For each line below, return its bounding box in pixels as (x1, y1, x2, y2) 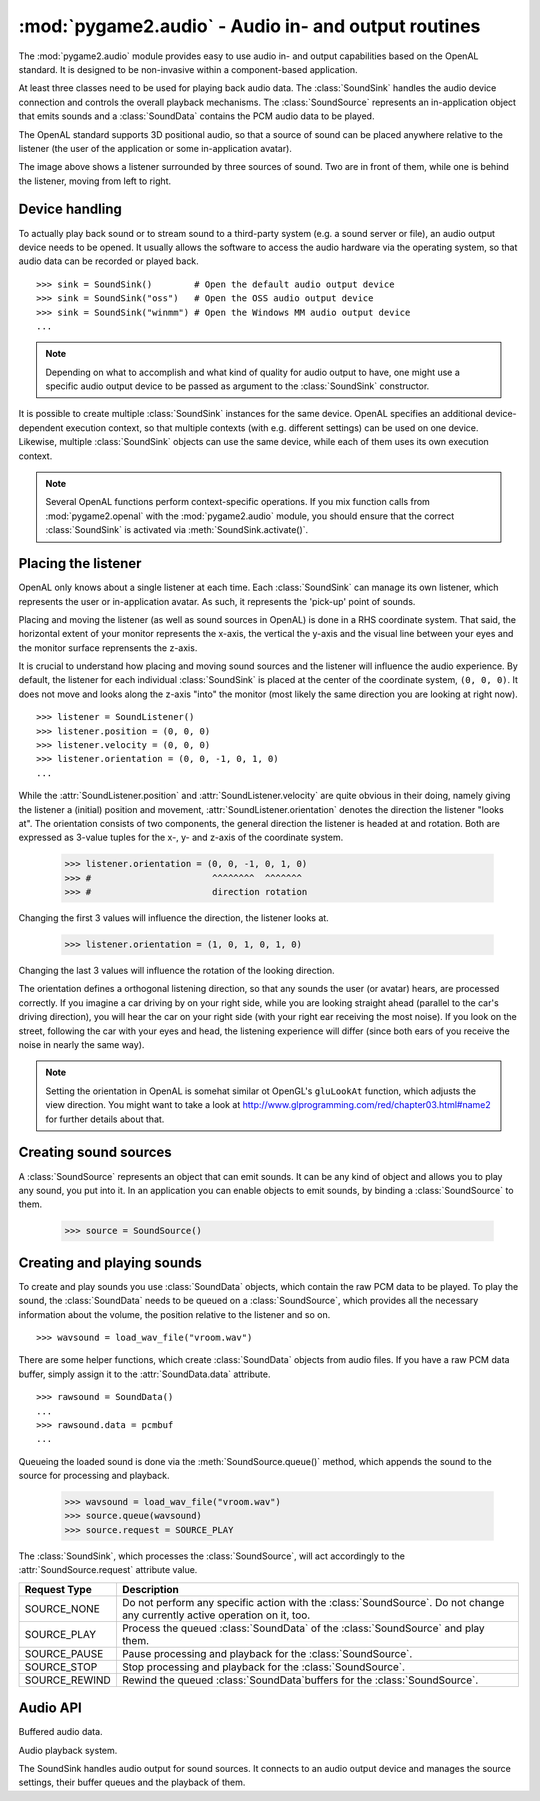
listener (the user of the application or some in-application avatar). (18, 142, 292, 154)
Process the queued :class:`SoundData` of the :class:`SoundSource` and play (121, 1621, 485, 1635)
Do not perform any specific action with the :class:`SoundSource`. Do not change (121, 1595, 505, 1609)
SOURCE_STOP (24, 1660, 98, 1674)
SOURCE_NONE (24, 1601, 100, 1615)
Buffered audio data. (18, 1726, 104, 1738)
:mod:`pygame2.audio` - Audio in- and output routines (18, 15, 481, 37)
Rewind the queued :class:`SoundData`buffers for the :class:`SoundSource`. (121, 1673, 479, 1687)
